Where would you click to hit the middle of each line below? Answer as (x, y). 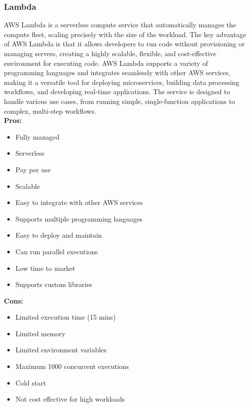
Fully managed (37, 136)
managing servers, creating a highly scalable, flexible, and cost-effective (110, 53)
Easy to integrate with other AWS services (79, 202)
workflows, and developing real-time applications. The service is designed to (117, 92)
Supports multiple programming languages (79, 218)
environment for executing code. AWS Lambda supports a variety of (106, 63)
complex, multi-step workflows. (50, 111)
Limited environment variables (61, 350)
